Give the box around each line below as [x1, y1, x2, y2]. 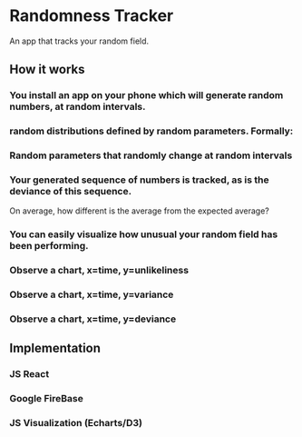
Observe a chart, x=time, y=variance [9, 288, 174, 301]
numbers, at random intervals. [9, 101, 146, 114]
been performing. [9, 240, 89, 253]
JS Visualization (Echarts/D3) [9, 417, 143, 430]
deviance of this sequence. [9, 185, 132, 198]
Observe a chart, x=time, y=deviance [9, 313, 177, 325]
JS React [9, 368, 50, 381]
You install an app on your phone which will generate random [9, 89, 284, 102]
